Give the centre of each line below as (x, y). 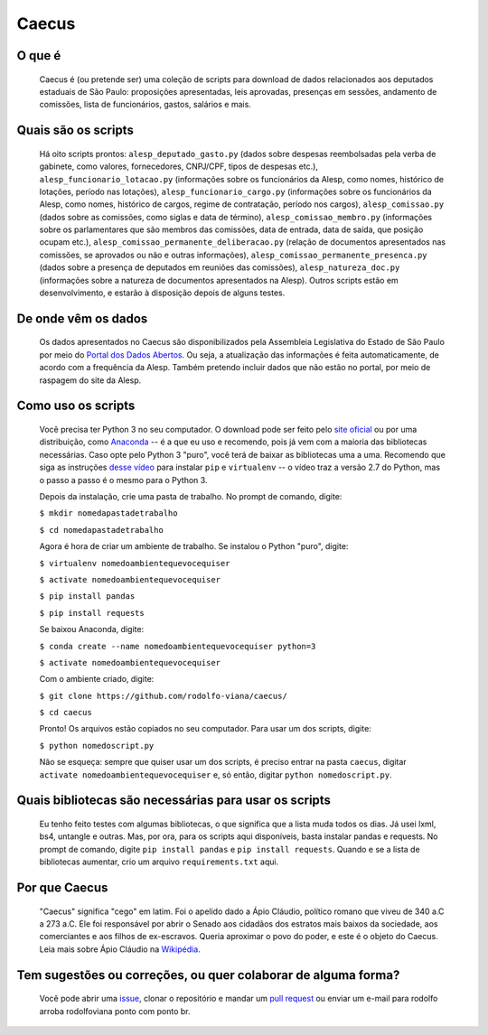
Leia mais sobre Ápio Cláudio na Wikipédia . (120, 949)
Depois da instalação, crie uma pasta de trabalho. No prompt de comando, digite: (191, 496)
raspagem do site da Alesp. (90, 380)
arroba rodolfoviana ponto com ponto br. (115, 1011)
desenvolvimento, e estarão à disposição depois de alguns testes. (162, 293)
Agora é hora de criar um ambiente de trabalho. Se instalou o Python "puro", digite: (194, 546)
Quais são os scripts (75, 131)
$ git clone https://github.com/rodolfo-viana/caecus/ (164, 696)
